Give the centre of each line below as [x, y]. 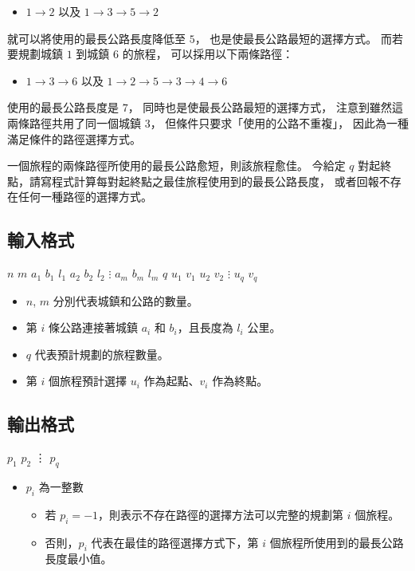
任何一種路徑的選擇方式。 [85, 197]
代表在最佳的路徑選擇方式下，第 [175, 542]
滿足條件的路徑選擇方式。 [74, 138]
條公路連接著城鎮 [93, 327]
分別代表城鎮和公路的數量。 [125, 300]
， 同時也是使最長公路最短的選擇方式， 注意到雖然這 [265, 107]
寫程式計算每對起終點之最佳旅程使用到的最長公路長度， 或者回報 [209, 181]
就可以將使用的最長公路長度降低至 [96, 38]
